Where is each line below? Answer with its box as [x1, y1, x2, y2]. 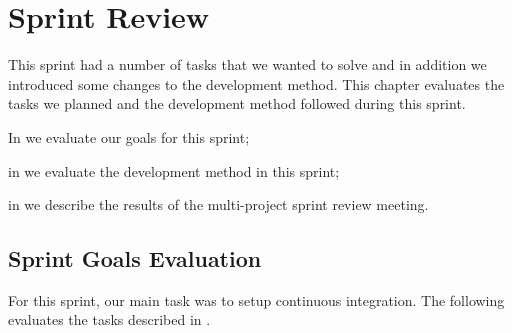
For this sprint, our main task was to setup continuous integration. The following [8, 289, 505, 310]
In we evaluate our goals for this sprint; [8, 126, 250, 147]
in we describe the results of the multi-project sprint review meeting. [8, 194, 429, 215]
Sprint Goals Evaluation [8, 243, 262, 274]
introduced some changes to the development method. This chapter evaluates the [8, 73, 505, 94]
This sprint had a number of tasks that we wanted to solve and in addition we [8, 54, 487, 75]
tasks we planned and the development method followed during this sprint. [8, 93, 466, 114]
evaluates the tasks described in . [8, 309, 211, 330]
